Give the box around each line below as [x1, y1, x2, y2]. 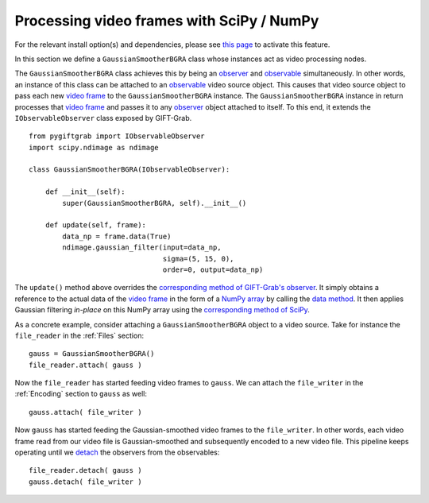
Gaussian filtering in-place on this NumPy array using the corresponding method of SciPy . [14, 305, 310, 315]
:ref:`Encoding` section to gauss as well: [14, 389, 147, 399]
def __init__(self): [44, 188, 126, 196]
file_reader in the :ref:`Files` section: [14, 331, 145, 340]
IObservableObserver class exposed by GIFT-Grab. [14, 113, 192, 122]
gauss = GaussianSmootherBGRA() [29, 350, 155, 358]
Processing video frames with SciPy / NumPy [14, 12, 319, 29]
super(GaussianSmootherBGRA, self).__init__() [62, 199, 247, 207]
